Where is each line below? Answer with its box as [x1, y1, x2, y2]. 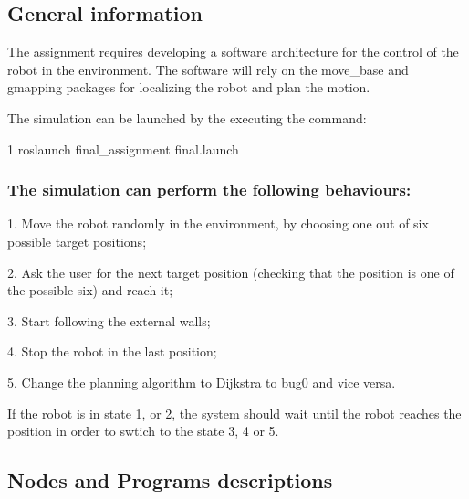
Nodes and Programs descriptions [7, 466, 333, 494]
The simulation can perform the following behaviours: [7, 178, 412, 201]
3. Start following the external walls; [7, 311, 211, 330]
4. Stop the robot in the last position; [7, 342, 217, 361]
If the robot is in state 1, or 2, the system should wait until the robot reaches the [7, 403, 462, 422]
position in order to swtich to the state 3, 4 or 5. [7, 421, 279, 441]
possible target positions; [7, 231, 147, 250]
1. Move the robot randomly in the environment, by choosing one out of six [7, 214, 429, 233]
